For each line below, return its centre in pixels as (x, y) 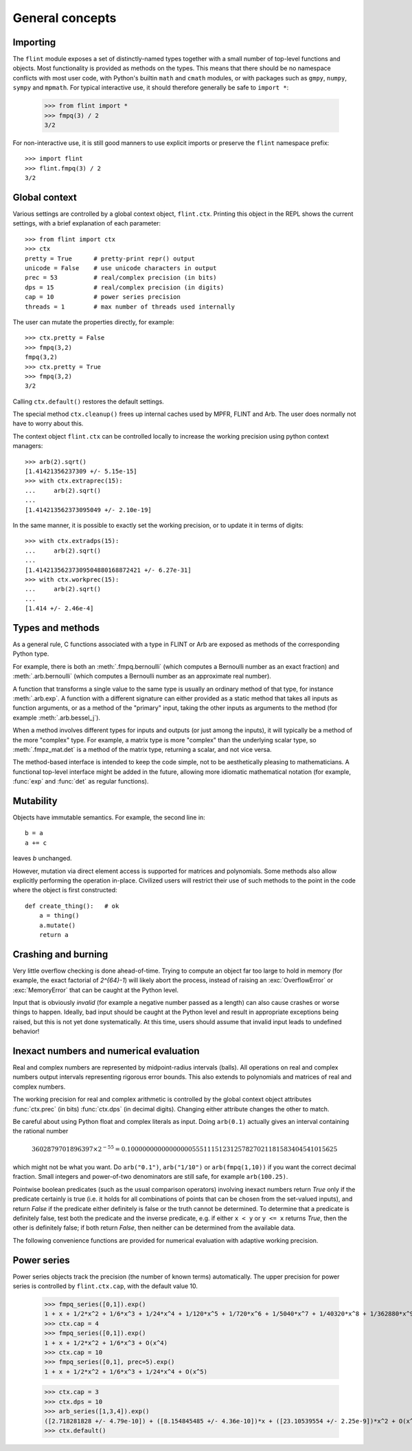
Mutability (35, 801)
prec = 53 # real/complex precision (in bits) (121, 278)
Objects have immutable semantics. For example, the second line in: (109, 817)
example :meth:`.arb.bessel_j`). (57, 718)
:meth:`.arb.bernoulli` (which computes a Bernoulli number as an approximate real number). (142, 676)
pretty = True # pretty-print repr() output (110, 258)
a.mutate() (57, 925)
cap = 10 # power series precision (103, 297)
